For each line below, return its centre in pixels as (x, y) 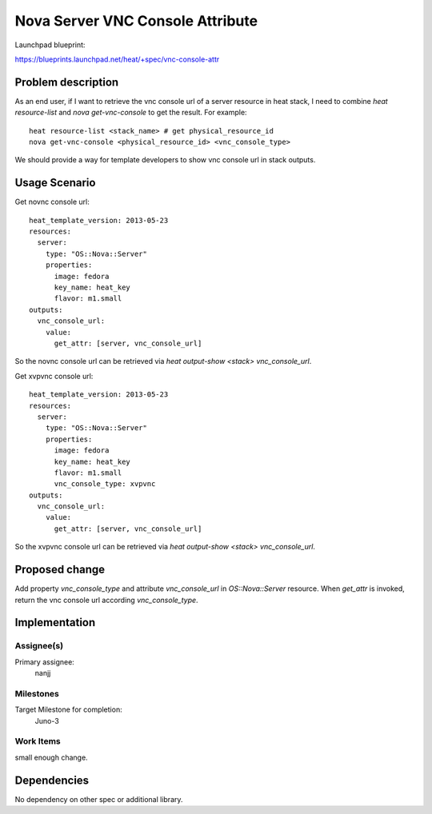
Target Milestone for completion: (69, 710)
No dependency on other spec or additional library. (99, 799)
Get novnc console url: (52, 202)
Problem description (67, 82)
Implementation (55, 622)
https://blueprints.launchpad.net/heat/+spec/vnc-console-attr (117, 59)
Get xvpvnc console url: (54, 376)
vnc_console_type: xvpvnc (105, 484)
